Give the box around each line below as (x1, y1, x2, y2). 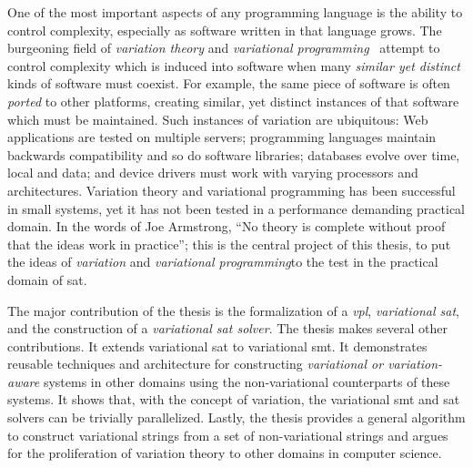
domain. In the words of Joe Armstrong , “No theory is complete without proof (7, 217, 446, 236)
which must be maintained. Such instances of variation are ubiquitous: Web (7, 109, 428, 128)
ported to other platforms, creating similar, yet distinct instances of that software (7, 91, 459, 110)
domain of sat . (7, 270, 87, 289)
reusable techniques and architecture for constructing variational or (7, 354, 384, 373)
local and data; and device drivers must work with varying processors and (7, 163, 418, 182)
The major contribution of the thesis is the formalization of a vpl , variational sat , (7, 300, 459, 320)
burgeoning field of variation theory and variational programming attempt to (7, 38, 440, 57)
